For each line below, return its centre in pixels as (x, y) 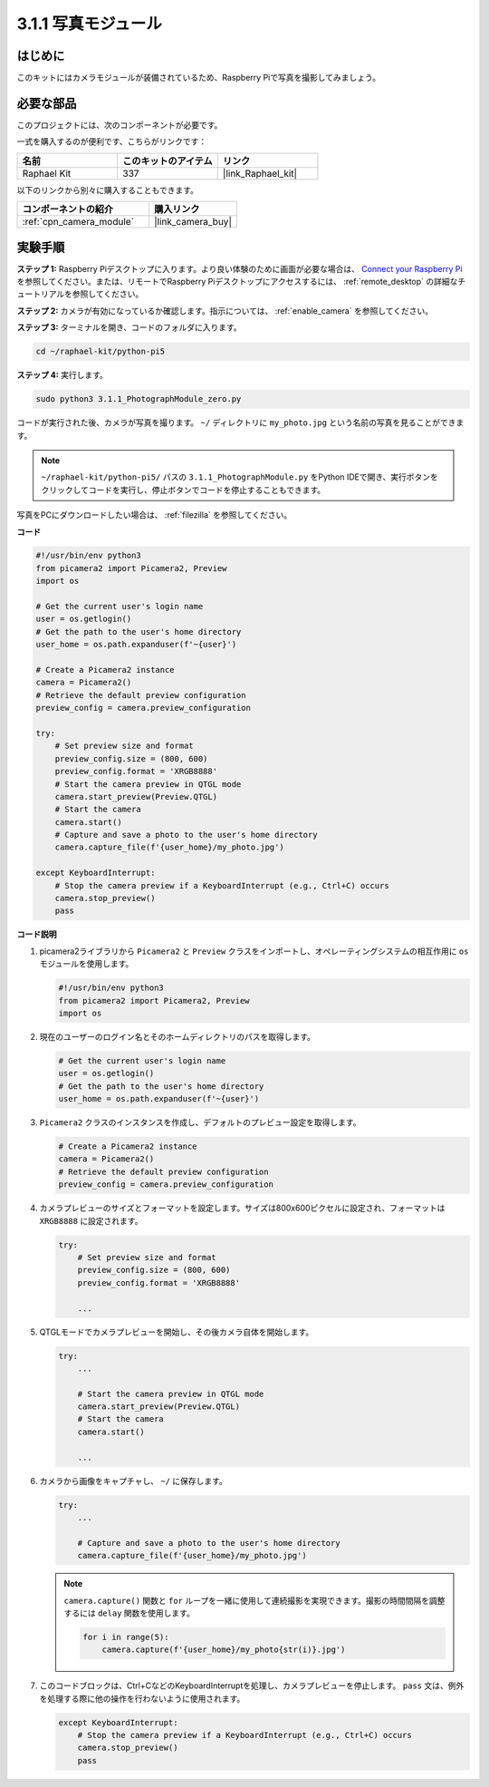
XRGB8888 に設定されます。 (91, 1220)
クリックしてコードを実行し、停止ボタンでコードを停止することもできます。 (183, 490)
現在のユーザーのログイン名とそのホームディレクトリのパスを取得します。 (177, 1036)
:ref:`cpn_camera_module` (78, 222)
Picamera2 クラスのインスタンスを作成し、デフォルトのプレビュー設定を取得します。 (200, 1122)
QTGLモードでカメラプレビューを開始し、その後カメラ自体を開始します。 (177, 1332)
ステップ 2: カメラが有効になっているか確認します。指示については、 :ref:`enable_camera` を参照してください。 (225, 311)
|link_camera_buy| (193, 222)
